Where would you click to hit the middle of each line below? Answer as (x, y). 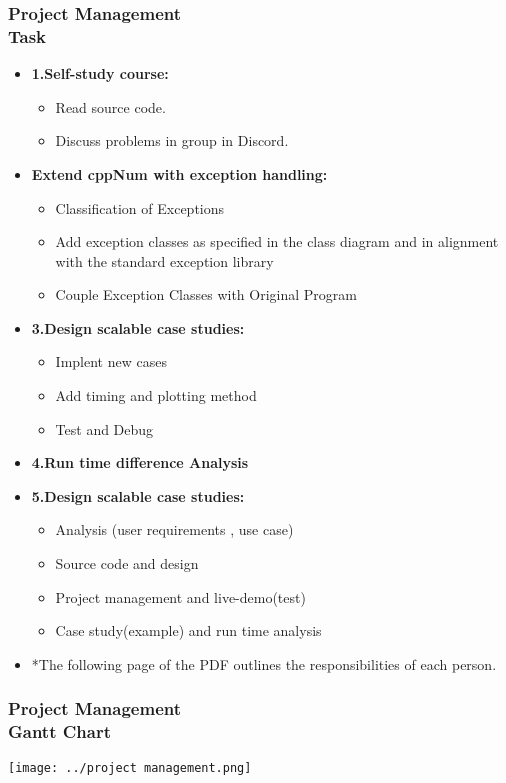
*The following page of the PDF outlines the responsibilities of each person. (264, 663)
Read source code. (110, 106)
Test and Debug (104, 428)
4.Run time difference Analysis (140, 462)
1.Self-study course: (100, 73)
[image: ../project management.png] (130, 767)
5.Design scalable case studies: (138, 495)
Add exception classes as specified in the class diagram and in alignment (277, 241)
